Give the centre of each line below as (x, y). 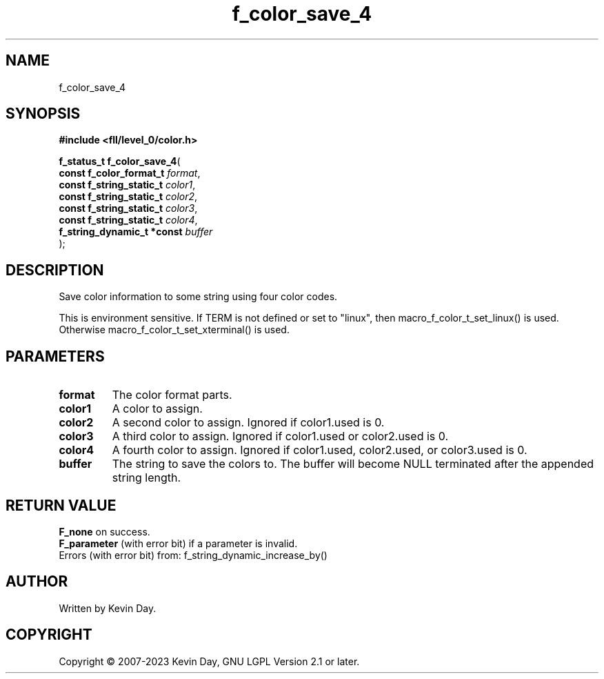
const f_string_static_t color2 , (128, 197)
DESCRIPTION (55, 270)
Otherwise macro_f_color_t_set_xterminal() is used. (174, 330)
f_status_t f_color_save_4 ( (120, 161)
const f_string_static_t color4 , (128, 220)
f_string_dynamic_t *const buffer (136, 232)
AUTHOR (37, 582)
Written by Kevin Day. (108, 608)
